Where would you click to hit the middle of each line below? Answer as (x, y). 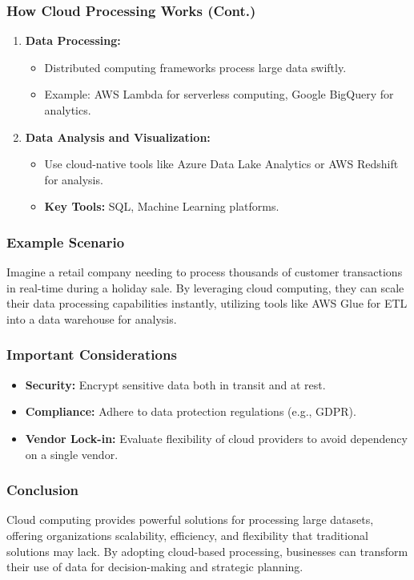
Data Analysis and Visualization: (118, 137)
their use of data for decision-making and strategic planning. (155, 567)
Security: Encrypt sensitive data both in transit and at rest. (175, 384)
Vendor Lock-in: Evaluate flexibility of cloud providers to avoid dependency (216, 438)
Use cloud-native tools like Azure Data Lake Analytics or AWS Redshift (221, 164)
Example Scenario (66, 242)
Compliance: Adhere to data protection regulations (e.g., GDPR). (191, 411)
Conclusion (42, 490)
